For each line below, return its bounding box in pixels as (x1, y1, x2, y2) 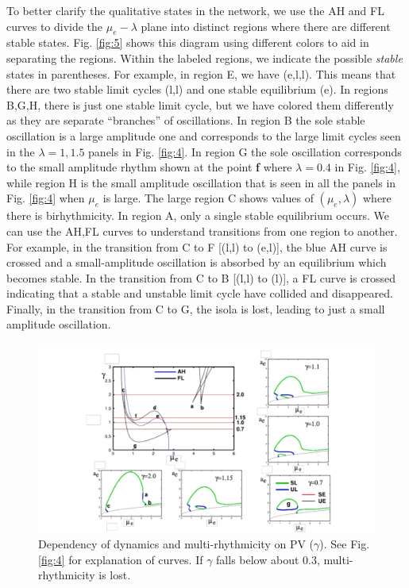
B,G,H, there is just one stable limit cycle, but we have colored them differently (6, 96, 394, 113)
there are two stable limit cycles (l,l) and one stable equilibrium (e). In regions (6, 81, 388, 98)
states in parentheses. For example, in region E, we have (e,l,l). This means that (6, 65, 396, 82)
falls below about (216, 551, 299, 567)
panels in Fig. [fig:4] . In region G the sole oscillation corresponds (88, 143, 402, 159)
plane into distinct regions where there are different (141, 17, 391, 34)
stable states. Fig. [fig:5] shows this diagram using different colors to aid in (6, 34, 369, 51)
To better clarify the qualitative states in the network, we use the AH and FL (6, 2, 384, 18)
